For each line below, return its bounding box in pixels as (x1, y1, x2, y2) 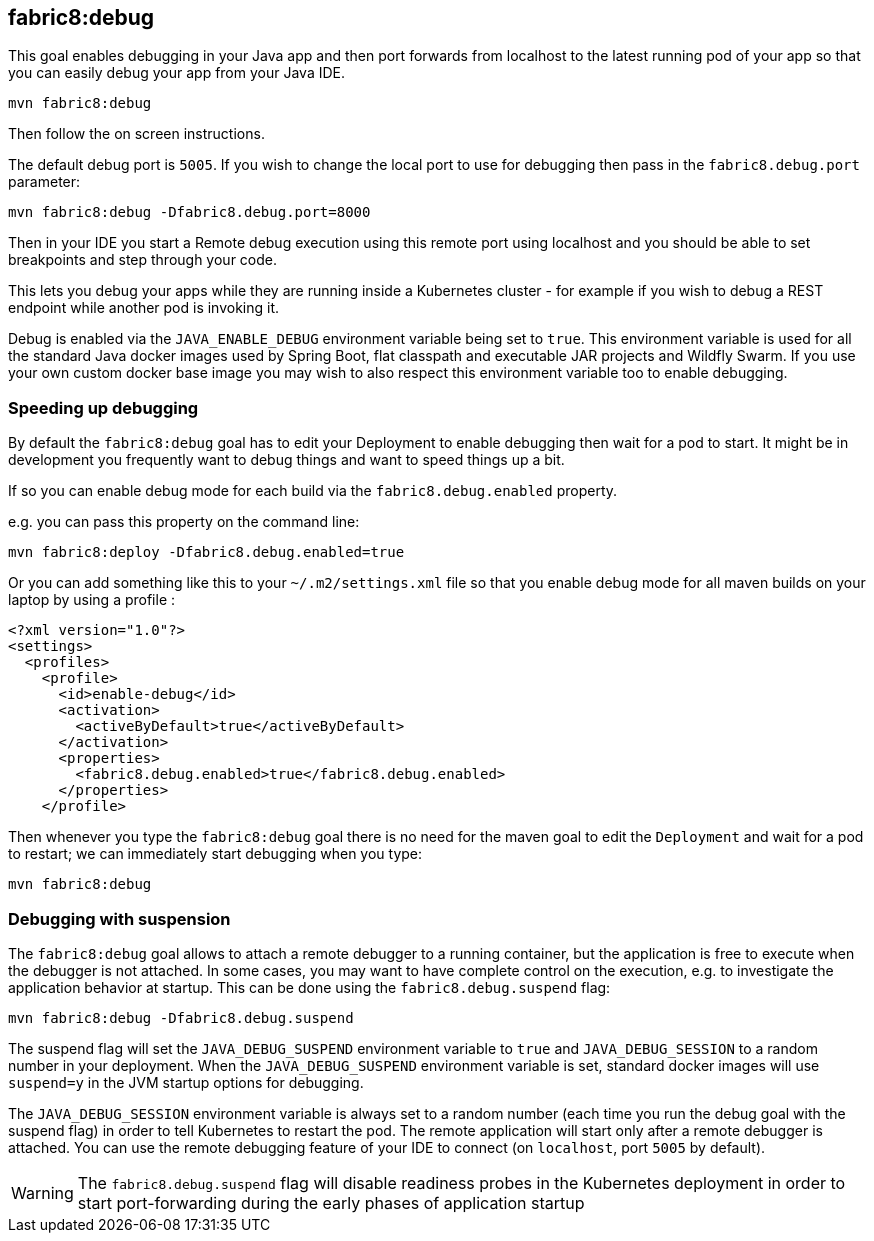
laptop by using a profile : (8, 591, 176, 609)
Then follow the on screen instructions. (8, 125, 265, 143)
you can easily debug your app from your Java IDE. (8, 64, 345, 82)
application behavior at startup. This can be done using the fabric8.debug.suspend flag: (8, 978, 611, 996)
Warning (11, 1182, 74, 1203)
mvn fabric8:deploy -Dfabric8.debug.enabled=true (8, 544, 405, 561)
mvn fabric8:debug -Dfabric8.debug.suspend (8, 1009, 354, 1026)
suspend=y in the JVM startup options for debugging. (8, 1073, 364, 1091)
